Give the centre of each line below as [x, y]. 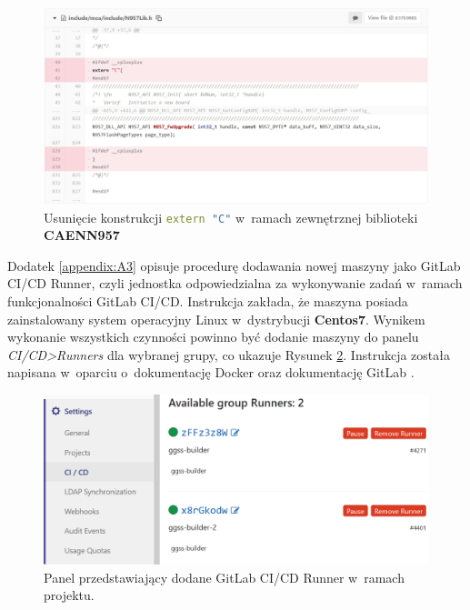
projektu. [69, 595]
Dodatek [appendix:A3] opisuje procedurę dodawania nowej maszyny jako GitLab [234, 265]
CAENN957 [82, 235]
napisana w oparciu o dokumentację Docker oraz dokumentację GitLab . [211, 372]
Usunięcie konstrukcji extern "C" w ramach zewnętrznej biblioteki [231, 217]
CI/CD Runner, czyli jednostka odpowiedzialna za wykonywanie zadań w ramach [235, 283]
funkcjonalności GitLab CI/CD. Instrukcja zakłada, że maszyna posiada [208, 301]
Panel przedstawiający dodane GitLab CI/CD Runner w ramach [224, 577]
